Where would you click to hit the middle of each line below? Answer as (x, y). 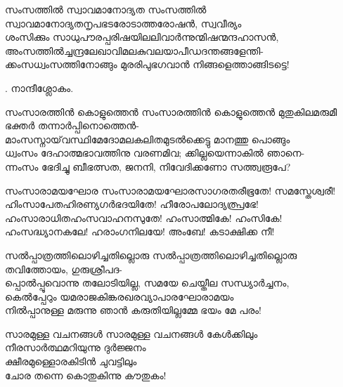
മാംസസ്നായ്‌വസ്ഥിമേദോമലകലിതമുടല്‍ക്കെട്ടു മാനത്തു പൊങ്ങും (148, 139)
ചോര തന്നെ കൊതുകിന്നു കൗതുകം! (86, 375)
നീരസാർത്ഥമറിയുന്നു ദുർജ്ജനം (76, 347)
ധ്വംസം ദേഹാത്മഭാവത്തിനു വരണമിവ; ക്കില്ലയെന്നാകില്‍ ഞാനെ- (155, 153)
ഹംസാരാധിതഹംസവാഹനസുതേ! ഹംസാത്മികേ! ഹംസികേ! (144, 217)
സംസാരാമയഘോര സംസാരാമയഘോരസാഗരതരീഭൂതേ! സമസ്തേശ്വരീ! (170, 190)
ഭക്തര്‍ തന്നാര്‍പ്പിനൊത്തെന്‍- (72, 125)
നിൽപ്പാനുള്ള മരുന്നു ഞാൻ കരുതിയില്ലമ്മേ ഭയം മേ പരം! (133, 310)
